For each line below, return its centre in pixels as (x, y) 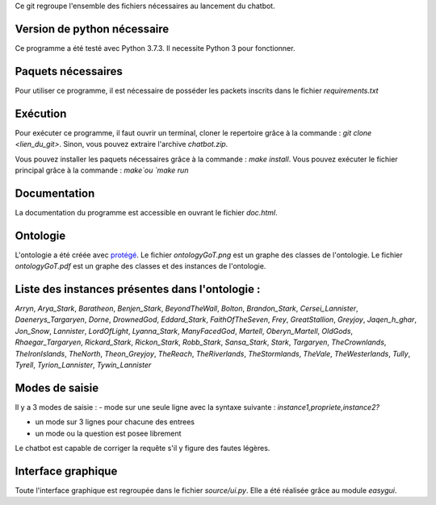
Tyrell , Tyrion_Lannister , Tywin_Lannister (83, 365)
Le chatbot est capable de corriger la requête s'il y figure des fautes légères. (143, 449)
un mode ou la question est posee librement (108, 433)
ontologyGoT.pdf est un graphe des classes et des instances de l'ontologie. (140, 266)
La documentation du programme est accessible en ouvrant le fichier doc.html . (146, 212)
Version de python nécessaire (92, 29)
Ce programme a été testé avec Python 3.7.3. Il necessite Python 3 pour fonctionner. (155, 48)
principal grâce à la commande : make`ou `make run (102, 170)
